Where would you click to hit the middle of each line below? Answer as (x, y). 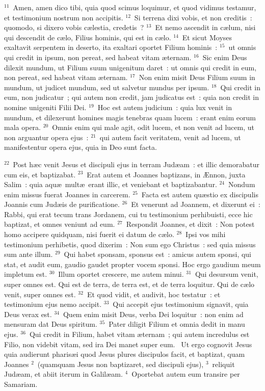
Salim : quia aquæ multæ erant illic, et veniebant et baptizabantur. (111, 184)
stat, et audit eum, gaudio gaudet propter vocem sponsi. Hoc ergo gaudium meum (132, 264)
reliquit (223, 364)
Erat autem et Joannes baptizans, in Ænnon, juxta (166, 174)
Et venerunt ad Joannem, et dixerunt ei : (196, 204)
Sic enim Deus (225, 57)
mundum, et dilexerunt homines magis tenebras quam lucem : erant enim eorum (130, 117)
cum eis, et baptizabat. (40, 174)
